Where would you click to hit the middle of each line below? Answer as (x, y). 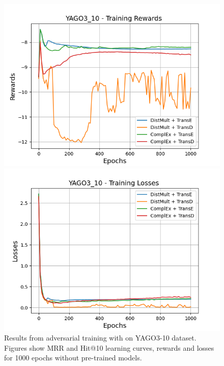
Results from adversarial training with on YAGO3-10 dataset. (100, 338)
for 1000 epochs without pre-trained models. (73, 358)
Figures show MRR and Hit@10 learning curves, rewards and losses (109, 347)
